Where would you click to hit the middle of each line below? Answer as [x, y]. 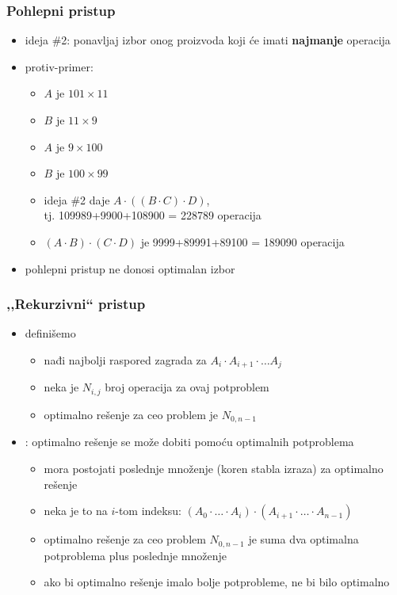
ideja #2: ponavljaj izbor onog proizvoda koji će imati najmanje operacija [208, 40]
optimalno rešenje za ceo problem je [131, 414]
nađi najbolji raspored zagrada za [125, 359]
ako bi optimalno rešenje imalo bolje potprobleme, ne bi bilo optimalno [217, 582]
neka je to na [76, 511]
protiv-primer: [59, 66]
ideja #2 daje [77, 199]
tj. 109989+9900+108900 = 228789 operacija [153, 215]
